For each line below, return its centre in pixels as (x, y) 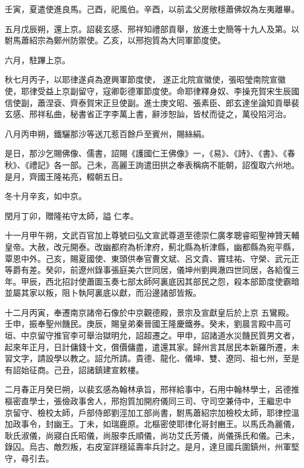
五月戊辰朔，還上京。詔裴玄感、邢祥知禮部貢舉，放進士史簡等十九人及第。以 (152, 28)
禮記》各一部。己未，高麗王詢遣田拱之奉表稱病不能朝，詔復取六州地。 (164, 164)
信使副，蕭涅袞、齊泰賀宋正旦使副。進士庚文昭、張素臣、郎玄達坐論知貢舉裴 (152, 102)
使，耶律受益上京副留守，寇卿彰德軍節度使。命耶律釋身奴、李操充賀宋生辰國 (152, 90)
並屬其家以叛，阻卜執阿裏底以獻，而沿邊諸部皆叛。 (103, 293)
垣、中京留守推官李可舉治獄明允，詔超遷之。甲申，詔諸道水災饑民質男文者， (152, 335)
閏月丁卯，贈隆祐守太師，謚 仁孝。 (72, 215)
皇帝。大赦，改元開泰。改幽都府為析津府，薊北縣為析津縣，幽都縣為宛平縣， (152, 246)
